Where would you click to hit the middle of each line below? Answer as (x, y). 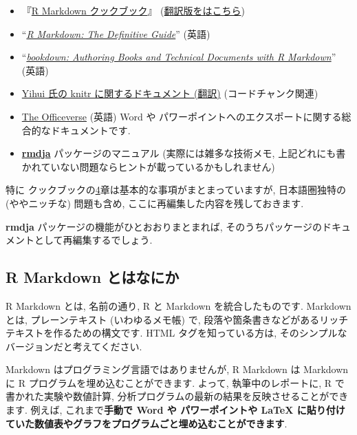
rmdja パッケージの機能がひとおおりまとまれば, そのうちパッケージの (164, 226)
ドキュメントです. (90, 130)
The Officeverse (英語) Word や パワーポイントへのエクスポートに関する (182, 116)
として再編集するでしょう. (93, 240)
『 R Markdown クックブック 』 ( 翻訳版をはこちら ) (133, 10)
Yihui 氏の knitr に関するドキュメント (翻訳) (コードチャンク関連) (170, 93)
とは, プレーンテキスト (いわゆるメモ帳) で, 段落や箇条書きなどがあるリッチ (177, 319)
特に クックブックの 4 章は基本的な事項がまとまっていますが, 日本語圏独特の (176, 190)
